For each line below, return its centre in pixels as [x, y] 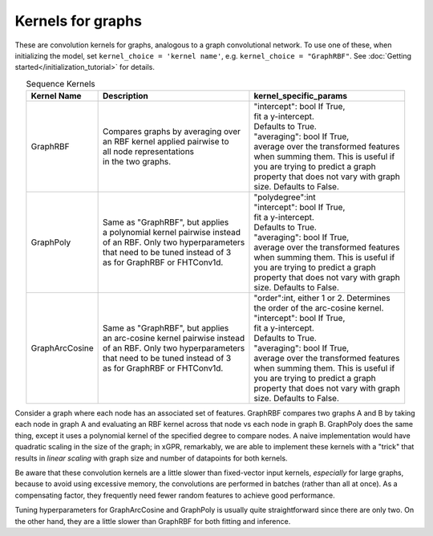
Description [125, 96]
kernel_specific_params [301, 96]
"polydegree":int [285, 197]
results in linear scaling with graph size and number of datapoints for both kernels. [151, 458]
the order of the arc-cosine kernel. [319, 308]
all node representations [149, 152]
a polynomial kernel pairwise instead [172, 233]
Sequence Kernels [61, 83]
